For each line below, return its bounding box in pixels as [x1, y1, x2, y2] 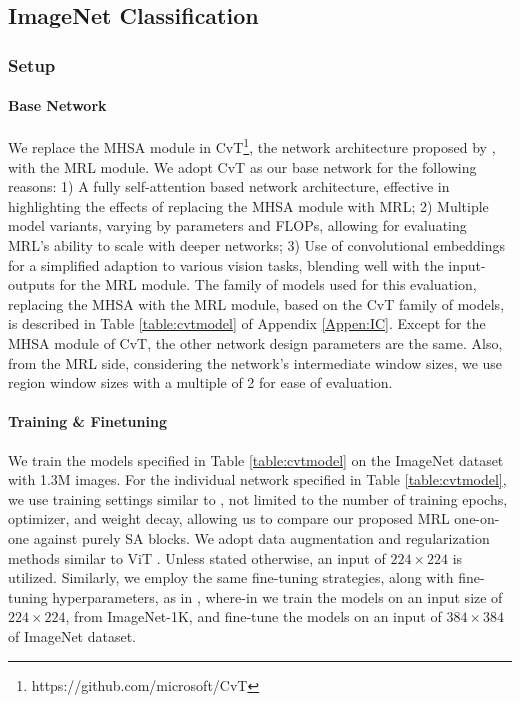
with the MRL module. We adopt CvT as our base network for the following [8, 156, 477, 177]
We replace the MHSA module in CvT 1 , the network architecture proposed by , [8, 134, 496, 158]
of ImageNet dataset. [8, 625, 137, 646]
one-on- [454, 508, 500, 529]
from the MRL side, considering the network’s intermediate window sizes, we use [8, 352, 503, 373]
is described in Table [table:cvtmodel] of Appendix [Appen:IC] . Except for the [8, 313, 486, 334]
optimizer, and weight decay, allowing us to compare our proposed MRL [8, 508, 450, 529]
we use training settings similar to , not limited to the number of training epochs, [8, 488, 508, 509]
